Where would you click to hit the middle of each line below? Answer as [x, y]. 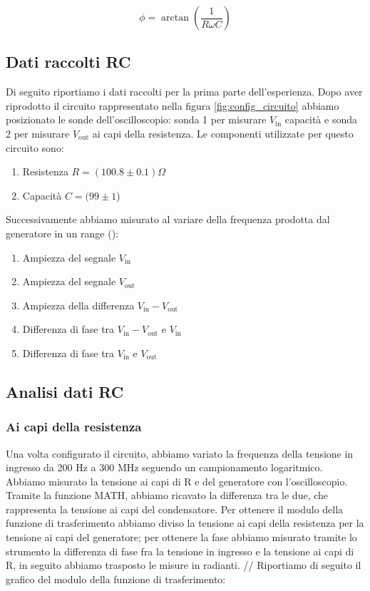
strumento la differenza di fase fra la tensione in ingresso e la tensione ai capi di [180, 551]
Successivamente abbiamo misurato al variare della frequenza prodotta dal [168, 219]
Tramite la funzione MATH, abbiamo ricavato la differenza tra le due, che [167, 495]
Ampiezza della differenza [78, 305]
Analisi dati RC [65, 391]
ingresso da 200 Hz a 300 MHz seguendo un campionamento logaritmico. [164, 467]
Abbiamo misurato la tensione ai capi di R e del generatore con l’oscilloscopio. [177, 481]
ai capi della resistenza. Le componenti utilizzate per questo [223, 133]
